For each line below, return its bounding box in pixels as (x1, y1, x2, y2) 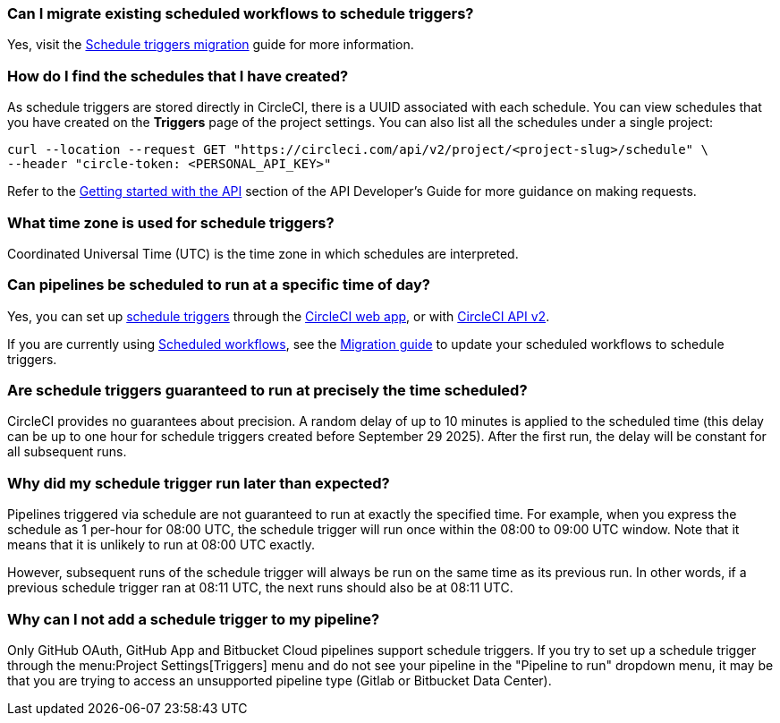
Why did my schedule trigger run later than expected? (7, 473, 390, 492)
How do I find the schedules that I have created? (7, 66, 349, 85)
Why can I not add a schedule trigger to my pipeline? (7, 609, 380, 628)
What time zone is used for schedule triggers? (7, 213, 335, 232)
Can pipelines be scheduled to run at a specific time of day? (7, 276, 430, 294)
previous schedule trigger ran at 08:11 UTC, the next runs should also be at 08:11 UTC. (7, 580, 513, 596)
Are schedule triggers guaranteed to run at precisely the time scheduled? (7, 381, 528, 399)
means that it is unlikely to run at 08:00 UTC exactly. (7, 537, 315, 553)
